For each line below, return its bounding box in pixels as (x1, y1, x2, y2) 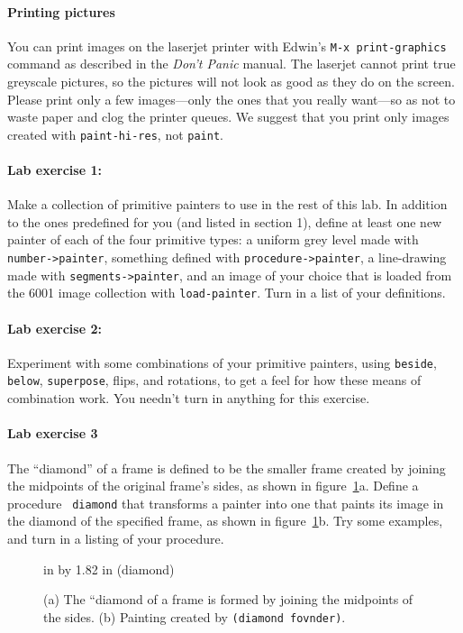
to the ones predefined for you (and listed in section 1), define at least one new (7, 212, 442, 231)
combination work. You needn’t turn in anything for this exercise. (7, 389, 370, 408)
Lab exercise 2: (7, 318, 102, 337)
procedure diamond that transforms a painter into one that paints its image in (7, 493, 444, 512)
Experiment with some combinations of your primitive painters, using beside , (7, 353, 437, 372)
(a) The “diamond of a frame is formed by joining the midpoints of (43, 590, 413, 609)
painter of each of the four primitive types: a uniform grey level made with (7, 230, 419, 249)
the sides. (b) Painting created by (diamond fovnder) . (43, 607, 346, 626)
